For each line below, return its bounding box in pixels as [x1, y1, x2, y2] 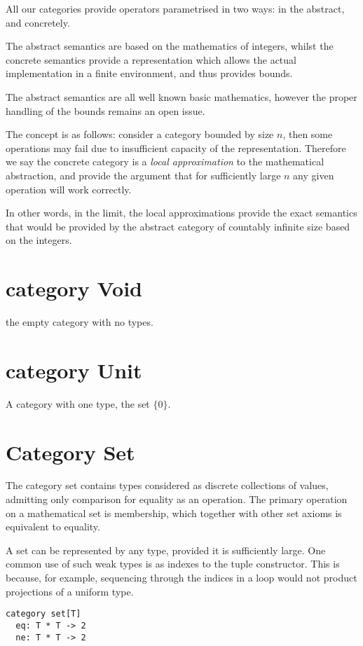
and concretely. [6, 15, 70, 29]
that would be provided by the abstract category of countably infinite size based [6, 219, 350, 233]
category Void [6, 274, 142, 303]
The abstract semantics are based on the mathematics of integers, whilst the [6, 39, 334, 53]
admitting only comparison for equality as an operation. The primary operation [6, 492, 348, 507]
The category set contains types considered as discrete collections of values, [6, 478, 329, 493]
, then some [282, 127, 333, 142]
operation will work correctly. [6, 181, 132, 196]
